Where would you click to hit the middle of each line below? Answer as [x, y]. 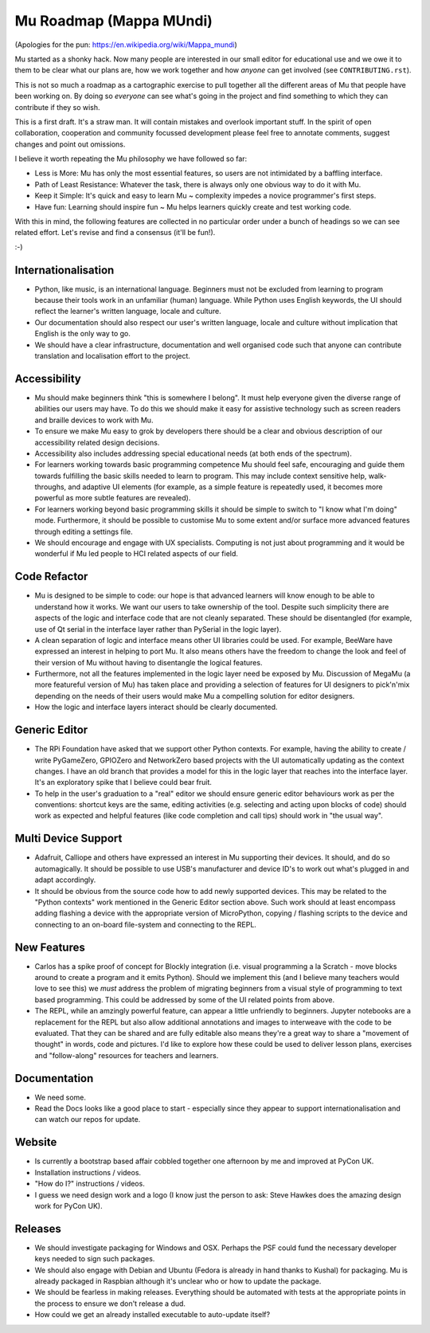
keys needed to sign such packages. [95, 1259]
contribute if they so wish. [57, 107]
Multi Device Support [68, 839]
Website [36, 1142]
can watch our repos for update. [88, 1119]
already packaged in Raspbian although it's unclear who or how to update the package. [178, 1281]
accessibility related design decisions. [97, 442]
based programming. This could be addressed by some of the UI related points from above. [184, 999]
